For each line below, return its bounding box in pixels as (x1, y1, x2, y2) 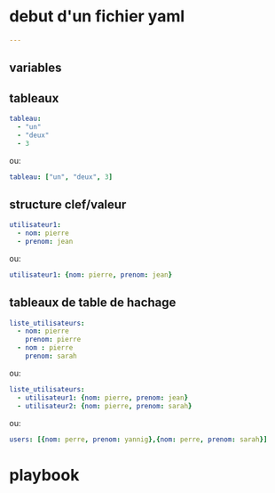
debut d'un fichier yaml (9, 6, 185, 27)
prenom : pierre (25, 335, 82, 344)
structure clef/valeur (9, 197, 127, 212)
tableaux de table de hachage (9, 295, 177, 311)
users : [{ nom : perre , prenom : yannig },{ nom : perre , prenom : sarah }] (9, 434, 268, 444)
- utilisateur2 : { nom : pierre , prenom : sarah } (17, 401, 192, 410)
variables (9, 61, 62, 76)
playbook (9, 465, 80, 485)
